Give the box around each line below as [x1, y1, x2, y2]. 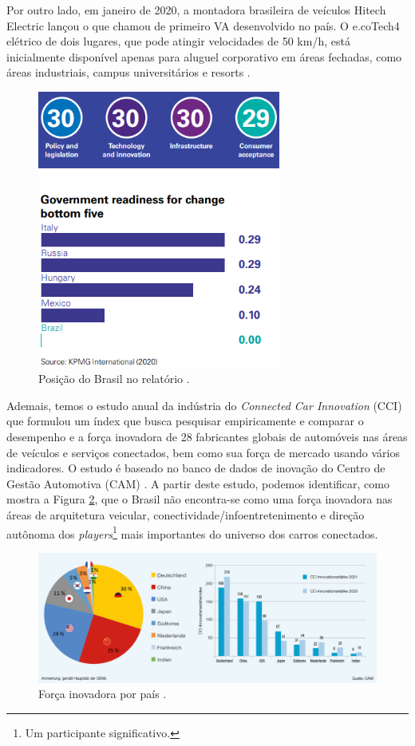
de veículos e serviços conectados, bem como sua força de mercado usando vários [6, 444, 400, 460]
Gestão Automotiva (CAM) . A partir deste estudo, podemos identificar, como [6, 475, 390, 491]
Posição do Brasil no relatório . [38, 370, 190, 387]
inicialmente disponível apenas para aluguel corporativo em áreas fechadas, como [6, 48, 402, 65]
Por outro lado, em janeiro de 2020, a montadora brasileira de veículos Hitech [6, 2, 386, 18]
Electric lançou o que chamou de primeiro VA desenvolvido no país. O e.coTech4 [6, 17, 400, 34]
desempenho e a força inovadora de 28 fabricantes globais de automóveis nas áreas [6, 428, 408, 444]
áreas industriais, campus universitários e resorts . [6, 64, 251, 81]
